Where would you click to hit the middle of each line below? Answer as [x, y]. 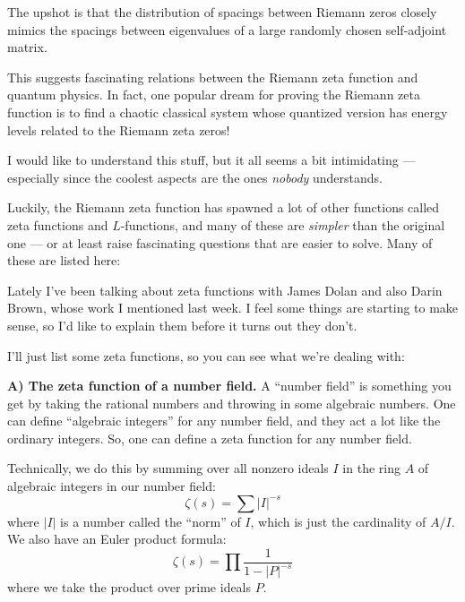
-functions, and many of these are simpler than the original [283, 224]
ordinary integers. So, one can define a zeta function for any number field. [210, 438]
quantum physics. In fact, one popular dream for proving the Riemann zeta [214, 95]
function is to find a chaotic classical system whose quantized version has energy [228, 112]
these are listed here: [64, 260]
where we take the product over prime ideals [129, 587]
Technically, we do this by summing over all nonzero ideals [168, 468]
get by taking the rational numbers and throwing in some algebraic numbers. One [232, 403]
